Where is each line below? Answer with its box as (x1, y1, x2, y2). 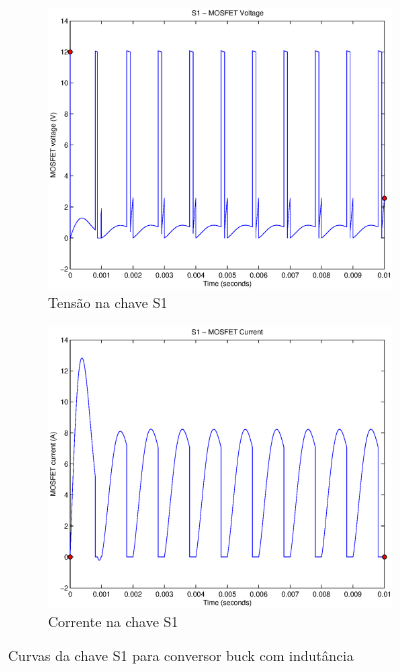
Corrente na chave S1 (48, 611, 179, 632)
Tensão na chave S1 (48, 292, 168, 313)
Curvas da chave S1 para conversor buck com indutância (8, 645, 354, 666)
